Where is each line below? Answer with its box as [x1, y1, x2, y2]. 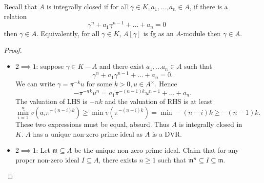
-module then [181, 28, 221, 39]
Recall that [4, 1, 37, 11]
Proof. [4, 44, 22, 55]
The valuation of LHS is [15, 96, 87, 106]
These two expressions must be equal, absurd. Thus [15, 119, 169, 129]
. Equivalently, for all [36, 28, 100, 39]
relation [4, 11, 27, 21]
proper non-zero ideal [15, 154, 80, 164]
